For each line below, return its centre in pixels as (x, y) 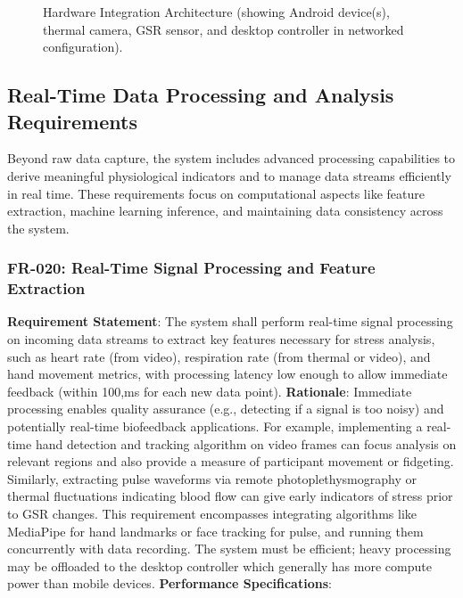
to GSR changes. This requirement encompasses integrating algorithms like (212, 514)
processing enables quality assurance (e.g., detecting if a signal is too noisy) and (226, 409)
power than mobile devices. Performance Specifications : (169, 583)
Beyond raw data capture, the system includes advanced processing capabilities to (231, 158)
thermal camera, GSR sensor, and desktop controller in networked (223, 29)
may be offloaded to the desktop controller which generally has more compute (219, 565)
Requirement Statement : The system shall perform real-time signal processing (230, 321)
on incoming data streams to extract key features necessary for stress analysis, (221, 339)
